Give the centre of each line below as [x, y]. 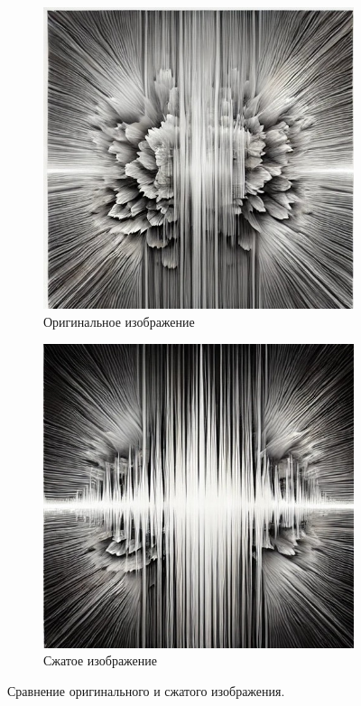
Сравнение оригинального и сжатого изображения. [146, 690]
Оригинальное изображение [119, 322]
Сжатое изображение [101, 660]
